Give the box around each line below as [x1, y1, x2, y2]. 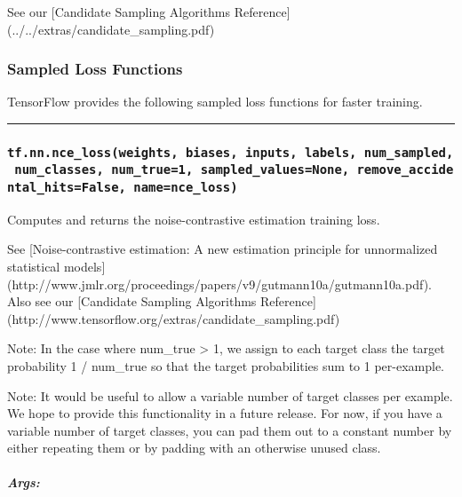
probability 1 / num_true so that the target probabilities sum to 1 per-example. [7, 356, 445, 375]
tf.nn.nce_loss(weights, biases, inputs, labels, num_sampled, [7, 145, 454, 160]
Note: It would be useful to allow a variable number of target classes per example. [7, 386, 453, 405]
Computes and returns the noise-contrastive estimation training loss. [7, 209, 380, 228]
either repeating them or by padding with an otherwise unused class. [7, 438, 381, 457]
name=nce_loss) [133, 179, 238, 194]
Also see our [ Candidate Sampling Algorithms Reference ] [7, 292, 316, 311]
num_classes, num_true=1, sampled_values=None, [14, 162, 350, 177]
